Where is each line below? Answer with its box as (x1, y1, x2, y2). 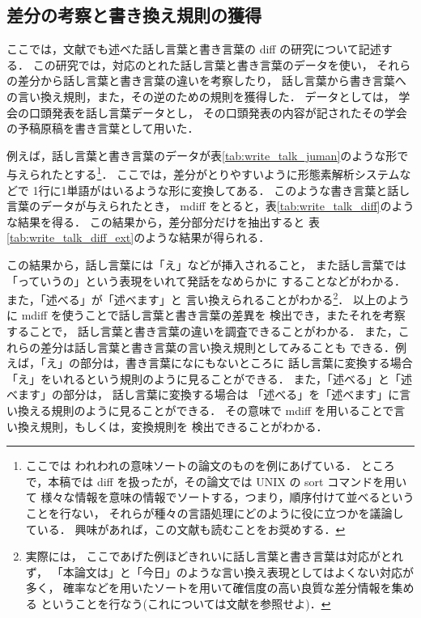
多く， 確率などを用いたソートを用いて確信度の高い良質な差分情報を (25, 579, 392, 596)
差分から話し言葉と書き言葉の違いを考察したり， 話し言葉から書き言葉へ (17, 72, 406, 89)
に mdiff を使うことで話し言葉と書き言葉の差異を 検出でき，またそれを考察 (6, 307, 406, 324)
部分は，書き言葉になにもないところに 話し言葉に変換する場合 (79, 354, 413, 371)
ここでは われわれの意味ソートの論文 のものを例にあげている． (25, 457, 358, 474)
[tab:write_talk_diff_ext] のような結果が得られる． (6, 229, 270, 246)
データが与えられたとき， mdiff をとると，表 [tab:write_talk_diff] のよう (40, 197, 415, 214)
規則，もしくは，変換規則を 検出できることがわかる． (40, 417, 328, 434)
